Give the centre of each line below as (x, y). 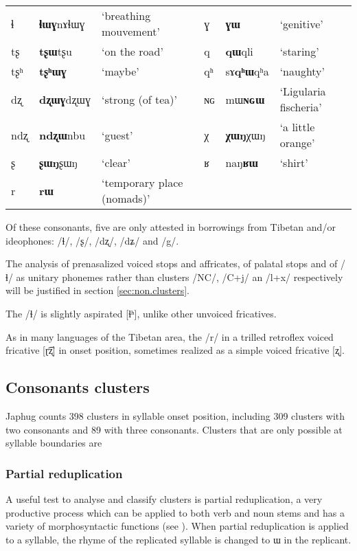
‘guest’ (117, 135)
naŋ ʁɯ (242, 162)
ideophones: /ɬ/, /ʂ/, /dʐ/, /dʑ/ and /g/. (92, 240)
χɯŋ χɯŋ (245, 135)
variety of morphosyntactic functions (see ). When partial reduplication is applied (177, 526)
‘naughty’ (302, 71)
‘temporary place (142, 182)
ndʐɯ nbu (62, 135)
